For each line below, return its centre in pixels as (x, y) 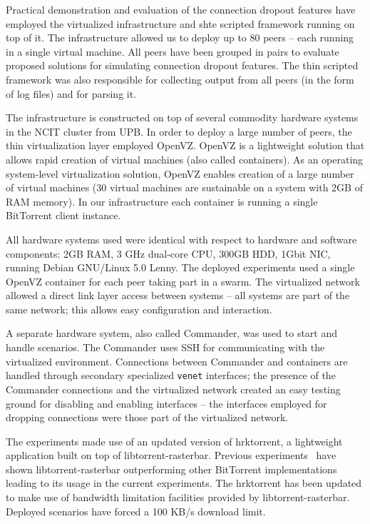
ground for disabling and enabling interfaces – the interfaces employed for (166, 403)
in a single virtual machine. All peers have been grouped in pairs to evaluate (173, 51)
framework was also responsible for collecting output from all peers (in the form (180, 79)
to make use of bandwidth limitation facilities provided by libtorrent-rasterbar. (178, 497)
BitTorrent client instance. (63, 215)
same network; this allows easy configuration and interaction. (139, 309)
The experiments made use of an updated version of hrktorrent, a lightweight (174, 441)
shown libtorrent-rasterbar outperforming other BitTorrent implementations (171, 469)
